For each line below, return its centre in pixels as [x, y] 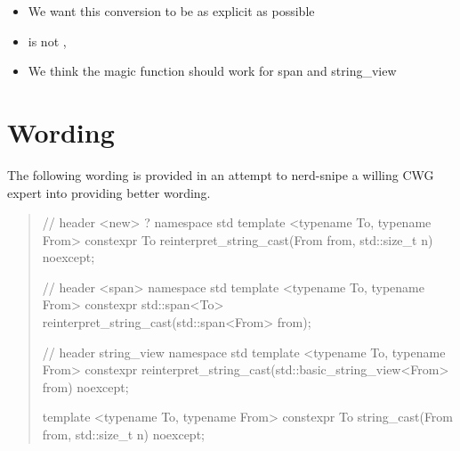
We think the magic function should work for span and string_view [212, 71]
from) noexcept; [85, 386]
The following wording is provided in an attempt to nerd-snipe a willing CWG [221, 174]
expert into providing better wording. [109, 192]
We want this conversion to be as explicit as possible [171, 11]
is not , [47, 41]
